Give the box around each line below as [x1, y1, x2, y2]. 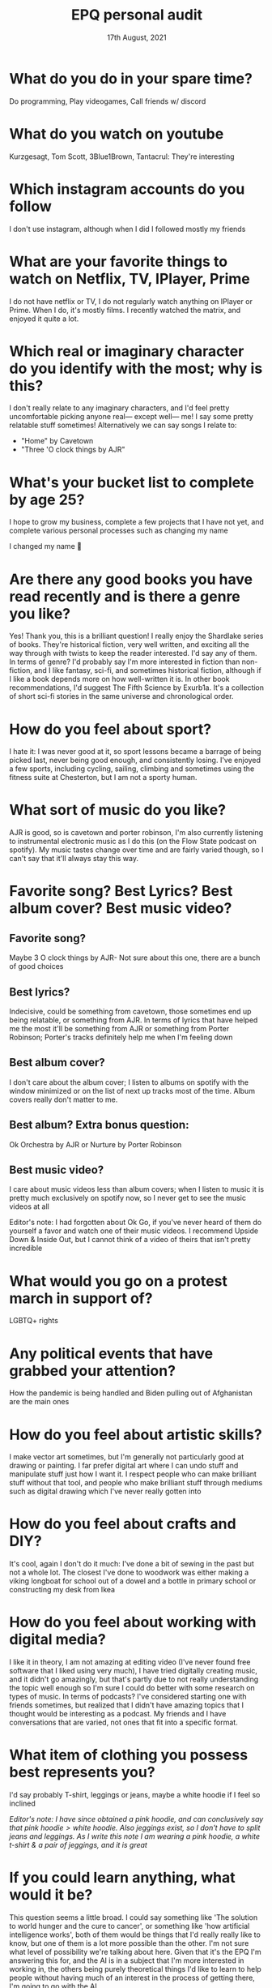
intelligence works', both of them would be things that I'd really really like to [9, 1930, 261, 1939]
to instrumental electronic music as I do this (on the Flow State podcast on [9, 837, 257, 846]
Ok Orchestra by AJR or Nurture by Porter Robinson [9, 1139, 182, 1149]
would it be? [9, 1886, 93, 1904]
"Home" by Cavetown [20, 436, 94, 446]
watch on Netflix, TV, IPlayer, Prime [9, 269, 250, 288]
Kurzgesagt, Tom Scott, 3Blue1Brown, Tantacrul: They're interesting [9, 152, 235, 161]
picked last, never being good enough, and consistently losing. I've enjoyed [9, 756, 261, 765]
